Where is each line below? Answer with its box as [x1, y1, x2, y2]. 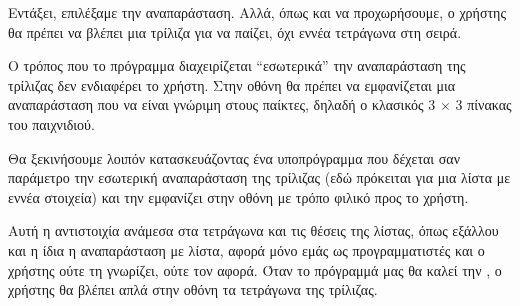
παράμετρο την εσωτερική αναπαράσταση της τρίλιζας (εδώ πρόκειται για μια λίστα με [8, 167, 511, 188]
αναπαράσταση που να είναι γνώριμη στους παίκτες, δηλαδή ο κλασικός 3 [8, 94, 436, 115]
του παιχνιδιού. [8, 113, 95, 134]
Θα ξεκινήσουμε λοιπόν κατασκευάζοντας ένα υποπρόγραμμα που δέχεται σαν [8, 147, 460, 168]
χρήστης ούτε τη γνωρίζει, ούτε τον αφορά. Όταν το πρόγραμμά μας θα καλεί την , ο [8, 259, 502, 280]
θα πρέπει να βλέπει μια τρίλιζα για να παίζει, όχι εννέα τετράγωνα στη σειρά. [8, 21, 462, 42]
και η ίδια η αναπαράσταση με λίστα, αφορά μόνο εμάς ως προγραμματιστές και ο [8, 239, 485, 260]
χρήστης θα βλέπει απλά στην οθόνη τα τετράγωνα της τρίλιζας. [8, 279, 378, 300]
